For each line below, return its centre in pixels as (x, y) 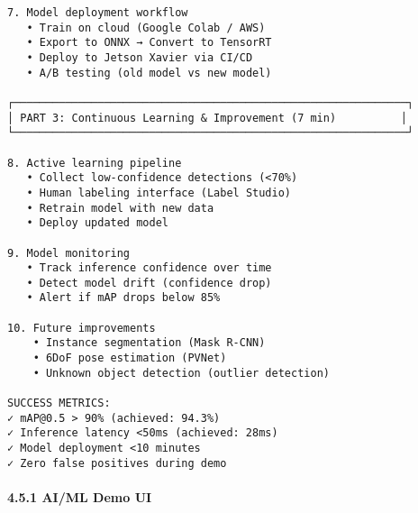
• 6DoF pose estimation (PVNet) (130, 358)
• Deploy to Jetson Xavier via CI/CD (140, 57)
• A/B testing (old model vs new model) (149, 73)
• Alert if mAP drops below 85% (123, 298)
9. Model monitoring (69, 253)
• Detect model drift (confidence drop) (149, 283)
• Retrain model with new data (120, 208)
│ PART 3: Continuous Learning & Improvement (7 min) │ (207, 118)
